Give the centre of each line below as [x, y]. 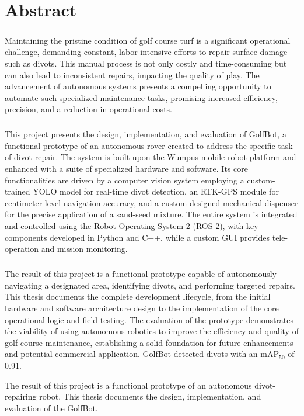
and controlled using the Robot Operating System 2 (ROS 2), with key [132, 226]
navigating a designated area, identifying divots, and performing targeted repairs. [150, 285]
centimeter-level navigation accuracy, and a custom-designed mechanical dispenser [151, 202]
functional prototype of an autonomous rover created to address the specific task [149, 145]
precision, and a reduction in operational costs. [88, 109]
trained [18, 191]
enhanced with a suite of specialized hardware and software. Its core [126, 169]
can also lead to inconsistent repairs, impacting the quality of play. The [132, 74]
